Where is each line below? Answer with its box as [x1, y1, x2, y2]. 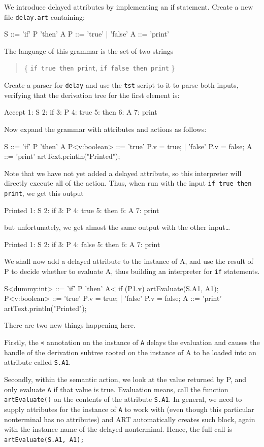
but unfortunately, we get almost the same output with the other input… [4, 222, 230, 232]
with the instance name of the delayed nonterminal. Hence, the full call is [4, 424, 233, 434]
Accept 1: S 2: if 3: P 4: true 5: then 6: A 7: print [4, 107, 157, 117]
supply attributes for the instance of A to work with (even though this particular [4, 403, 254, 414]
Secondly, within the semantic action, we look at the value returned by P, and [4, 373, 247, 384]
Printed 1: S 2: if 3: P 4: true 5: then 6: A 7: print [4, 204, 159, 215]
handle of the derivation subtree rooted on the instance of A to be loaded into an [4, 347, 256, 357]
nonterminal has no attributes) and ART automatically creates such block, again [4, 414, 255, 424]
